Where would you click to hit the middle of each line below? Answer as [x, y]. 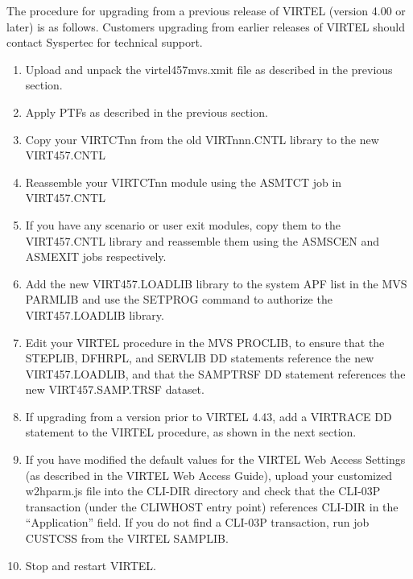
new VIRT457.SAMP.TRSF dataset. [115, 389]
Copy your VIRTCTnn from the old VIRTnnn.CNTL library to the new [202, 139]
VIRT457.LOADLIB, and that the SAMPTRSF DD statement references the [215, 373]
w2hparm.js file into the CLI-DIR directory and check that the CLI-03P [203, 491]
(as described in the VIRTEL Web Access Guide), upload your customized [209, 475]
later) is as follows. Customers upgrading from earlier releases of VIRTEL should [206, 26]
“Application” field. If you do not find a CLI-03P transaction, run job [197, 522]
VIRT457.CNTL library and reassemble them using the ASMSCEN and [202, 240]
